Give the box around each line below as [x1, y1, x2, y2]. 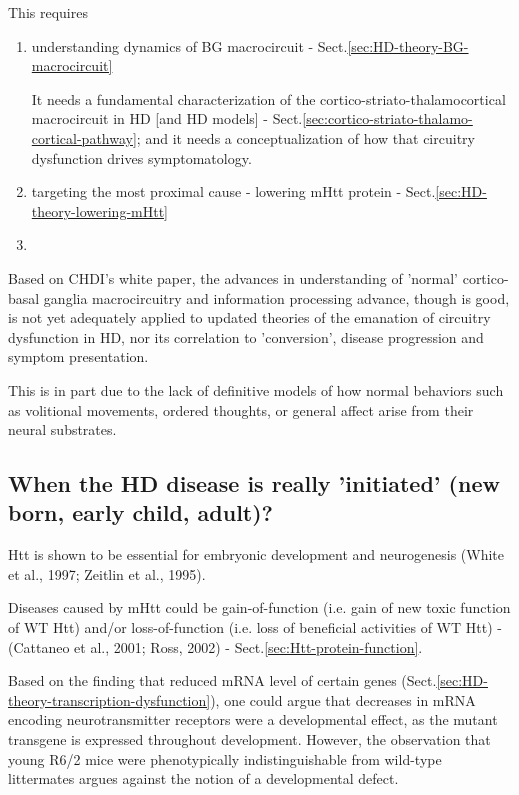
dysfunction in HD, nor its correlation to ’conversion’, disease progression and [8, 326, 484, 347]
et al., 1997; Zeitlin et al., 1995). [8, 563, 206, 584]
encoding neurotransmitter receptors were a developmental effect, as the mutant [8, 709, 498, 730]
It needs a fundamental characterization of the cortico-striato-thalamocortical [31, 88, 506, 109]
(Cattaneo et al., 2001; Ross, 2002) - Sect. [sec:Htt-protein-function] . [8, 636, 423, 657]
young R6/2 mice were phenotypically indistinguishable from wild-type [8, 748, 442, 769]
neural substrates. [8, 419, 117, 440]
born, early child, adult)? [8, 497, 274, 528]
